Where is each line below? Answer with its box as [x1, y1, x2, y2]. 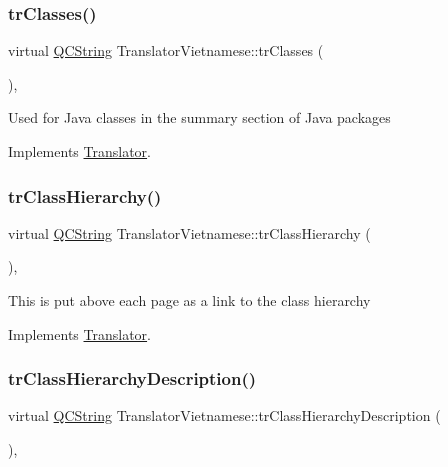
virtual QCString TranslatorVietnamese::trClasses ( [8, 40, 324, 61]
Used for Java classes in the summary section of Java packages [8, 107, 391, 128]
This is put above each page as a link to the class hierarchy [8, 290, 371, 310]
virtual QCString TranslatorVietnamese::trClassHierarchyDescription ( [8, 405, 441, 426]
